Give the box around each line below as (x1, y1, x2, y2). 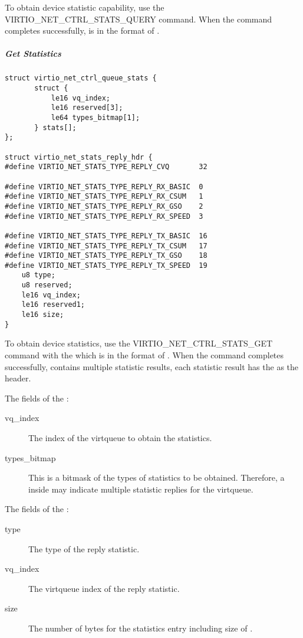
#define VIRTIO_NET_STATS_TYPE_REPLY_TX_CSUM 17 (5, 241, 208, 250)
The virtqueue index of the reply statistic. (28, 582, 180, 594)
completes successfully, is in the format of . (5, 24, 160, 37)
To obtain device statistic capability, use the (5, 1, 164, 13)
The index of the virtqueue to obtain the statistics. (28, 431, 212, 443)
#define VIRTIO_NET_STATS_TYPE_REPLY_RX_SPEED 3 (5, 212, 203, 221)
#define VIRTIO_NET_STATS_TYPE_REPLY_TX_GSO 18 (5, 251, 208, 260)
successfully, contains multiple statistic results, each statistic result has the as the (5, 360, 299, 373)
